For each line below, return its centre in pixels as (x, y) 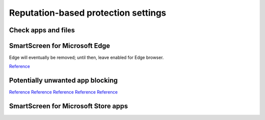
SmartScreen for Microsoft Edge (60, 46)
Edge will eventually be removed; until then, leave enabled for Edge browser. (86, 58)
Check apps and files (42, 30)
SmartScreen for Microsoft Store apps (68, 106)
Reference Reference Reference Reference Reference (63, 92)
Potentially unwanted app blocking (63, 81)
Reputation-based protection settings (88, 13)
